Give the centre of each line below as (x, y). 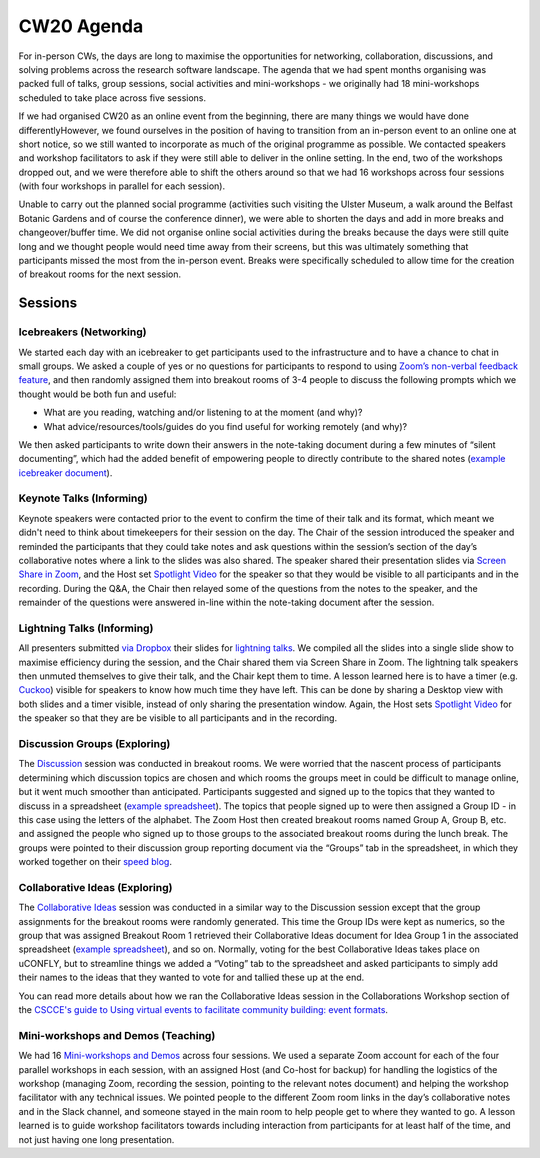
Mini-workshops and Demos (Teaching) (117, 1035)
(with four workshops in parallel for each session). (121, 186)
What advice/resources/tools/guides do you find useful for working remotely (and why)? (225, 426)
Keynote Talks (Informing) (83, 498)
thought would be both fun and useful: (97, 394)
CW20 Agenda (81, 26)
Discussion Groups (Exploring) (94, 744)
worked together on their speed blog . (95, 862)
